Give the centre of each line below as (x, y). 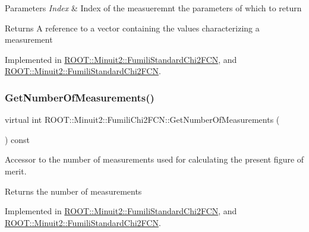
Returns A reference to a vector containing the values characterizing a (132, 28)
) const (18, 139)
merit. (16, 171)
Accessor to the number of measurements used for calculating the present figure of (154, 159)
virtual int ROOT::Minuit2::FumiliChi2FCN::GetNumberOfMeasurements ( (142, 120)
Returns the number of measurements (73, 191)
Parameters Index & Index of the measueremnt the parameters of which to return (153, 8)
